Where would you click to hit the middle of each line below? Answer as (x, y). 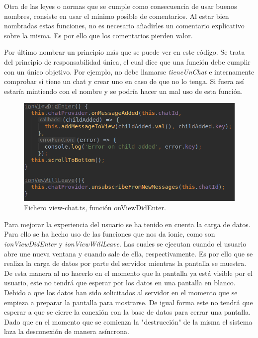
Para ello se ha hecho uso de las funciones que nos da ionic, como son (110, 234)
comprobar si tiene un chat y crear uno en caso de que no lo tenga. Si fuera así (124, 81)
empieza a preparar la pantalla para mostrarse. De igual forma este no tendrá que (129, 302)
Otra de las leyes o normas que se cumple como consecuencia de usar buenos (121, 6)
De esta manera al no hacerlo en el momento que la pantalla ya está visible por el (128, 273)
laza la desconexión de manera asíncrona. (67, 331)
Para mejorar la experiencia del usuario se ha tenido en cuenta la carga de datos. (127, 224)
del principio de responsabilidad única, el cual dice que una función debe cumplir (127, 61)
